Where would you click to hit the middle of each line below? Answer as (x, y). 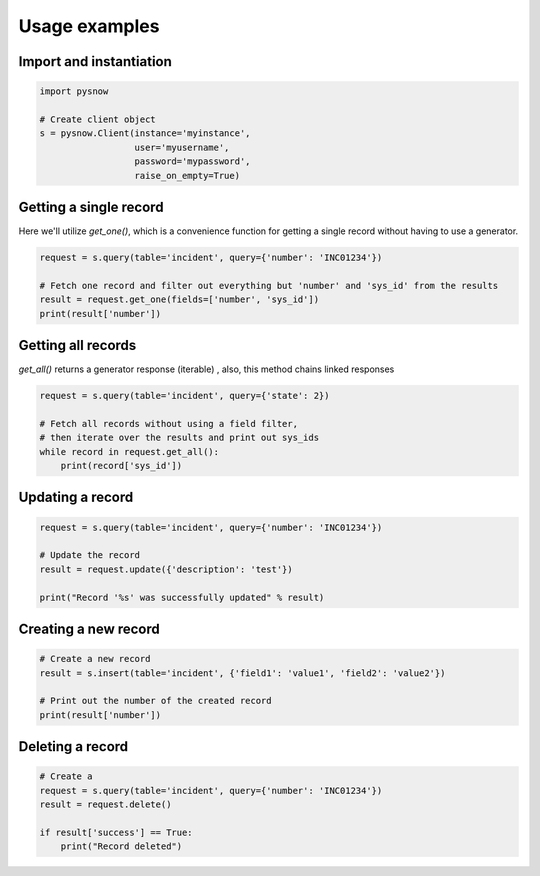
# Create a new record (95, 659)
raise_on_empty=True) (187, 175)
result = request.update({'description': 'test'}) (166, 569)
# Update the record (89, 555)
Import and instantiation (95, 61)
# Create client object (98, 119)
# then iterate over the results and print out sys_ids (179, 438)
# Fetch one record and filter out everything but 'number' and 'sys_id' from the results (269, 285)
